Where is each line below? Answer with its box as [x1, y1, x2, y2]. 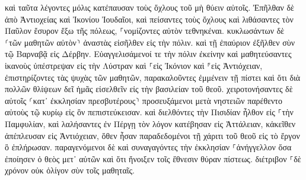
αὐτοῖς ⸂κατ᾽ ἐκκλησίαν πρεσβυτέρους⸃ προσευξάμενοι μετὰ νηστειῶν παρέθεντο [5, 94, 282, 106]
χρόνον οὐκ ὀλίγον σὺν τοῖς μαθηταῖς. [5, 164, 135, 176]
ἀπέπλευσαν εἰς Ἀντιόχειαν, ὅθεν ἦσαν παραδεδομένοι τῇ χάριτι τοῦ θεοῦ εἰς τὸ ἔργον [5, 129, 300, 141]
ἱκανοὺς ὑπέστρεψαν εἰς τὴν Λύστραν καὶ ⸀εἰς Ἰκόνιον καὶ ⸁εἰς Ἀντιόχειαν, [5, 59, 263, 71]
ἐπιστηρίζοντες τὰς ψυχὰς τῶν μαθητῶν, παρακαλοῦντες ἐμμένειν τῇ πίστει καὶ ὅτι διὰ [5, 71, 301, 83]
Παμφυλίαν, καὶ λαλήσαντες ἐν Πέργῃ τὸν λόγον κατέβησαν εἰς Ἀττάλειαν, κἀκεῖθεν [5, 117, 296, 130]
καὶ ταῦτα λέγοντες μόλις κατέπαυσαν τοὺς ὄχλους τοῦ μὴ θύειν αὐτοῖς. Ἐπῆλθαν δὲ [5, 1, 294, 13]
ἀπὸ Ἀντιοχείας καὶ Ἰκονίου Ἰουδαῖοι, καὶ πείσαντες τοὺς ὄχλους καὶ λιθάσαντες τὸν [5, 12, 294, 25]
